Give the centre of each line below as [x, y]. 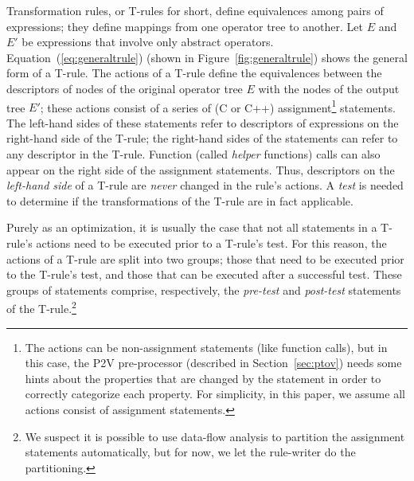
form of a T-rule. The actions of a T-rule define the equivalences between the [194, 73]
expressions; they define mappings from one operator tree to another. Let [185, 26]
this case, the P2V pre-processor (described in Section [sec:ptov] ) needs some [213, 363]
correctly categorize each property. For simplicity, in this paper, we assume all [215, 394]
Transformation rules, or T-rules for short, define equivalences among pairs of [195, 10]
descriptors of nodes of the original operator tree [125, 88]
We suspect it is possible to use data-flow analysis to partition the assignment [215, 436]
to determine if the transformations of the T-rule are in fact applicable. [180, 200]
